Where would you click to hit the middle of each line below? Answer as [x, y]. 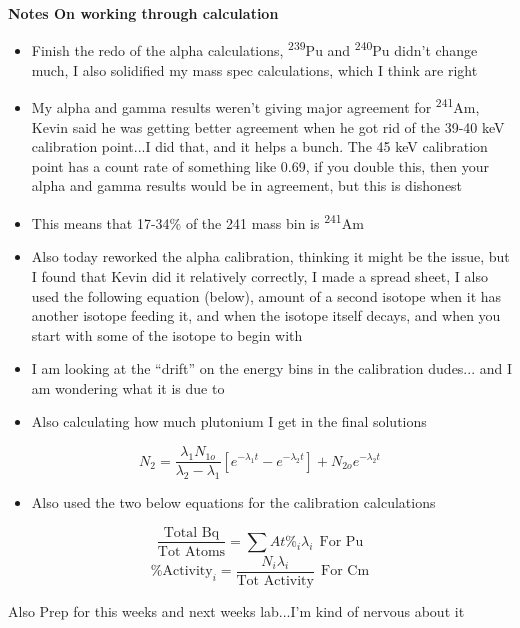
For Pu [341, 541]
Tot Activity [275, 580]
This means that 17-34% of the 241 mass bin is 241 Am [197, 221]
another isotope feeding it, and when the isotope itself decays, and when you [266, 315]
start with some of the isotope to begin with [167, 334]
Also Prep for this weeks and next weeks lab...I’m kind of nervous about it [236, 610]
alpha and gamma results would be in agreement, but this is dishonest [247, 185]
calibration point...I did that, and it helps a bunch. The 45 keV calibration [259, 146]
